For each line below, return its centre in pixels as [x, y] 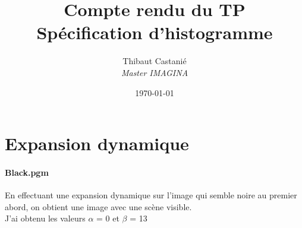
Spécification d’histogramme [155, 32]
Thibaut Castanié [155, 61]
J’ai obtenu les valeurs [45, 218]
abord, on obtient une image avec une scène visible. [98, 206]
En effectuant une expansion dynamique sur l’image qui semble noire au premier [151, 195]
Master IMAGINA [155, 72]
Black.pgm [27, 172]
